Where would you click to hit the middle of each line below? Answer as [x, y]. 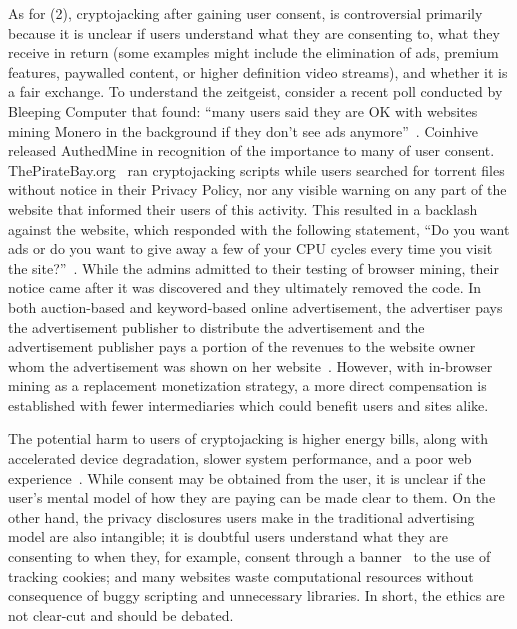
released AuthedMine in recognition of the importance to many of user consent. [251, 150]
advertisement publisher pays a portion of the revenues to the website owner [242, 346]
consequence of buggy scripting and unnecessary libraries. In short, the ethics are [256, 595]
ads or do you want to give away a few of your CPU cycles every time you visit [250, 248]
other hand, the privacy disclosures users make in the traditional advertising [241, 516]
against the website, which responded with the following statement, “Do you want [259, 228]
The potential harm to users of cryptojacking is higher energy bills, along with [248, 438]
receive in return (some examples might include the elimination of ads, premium [253, 52]
